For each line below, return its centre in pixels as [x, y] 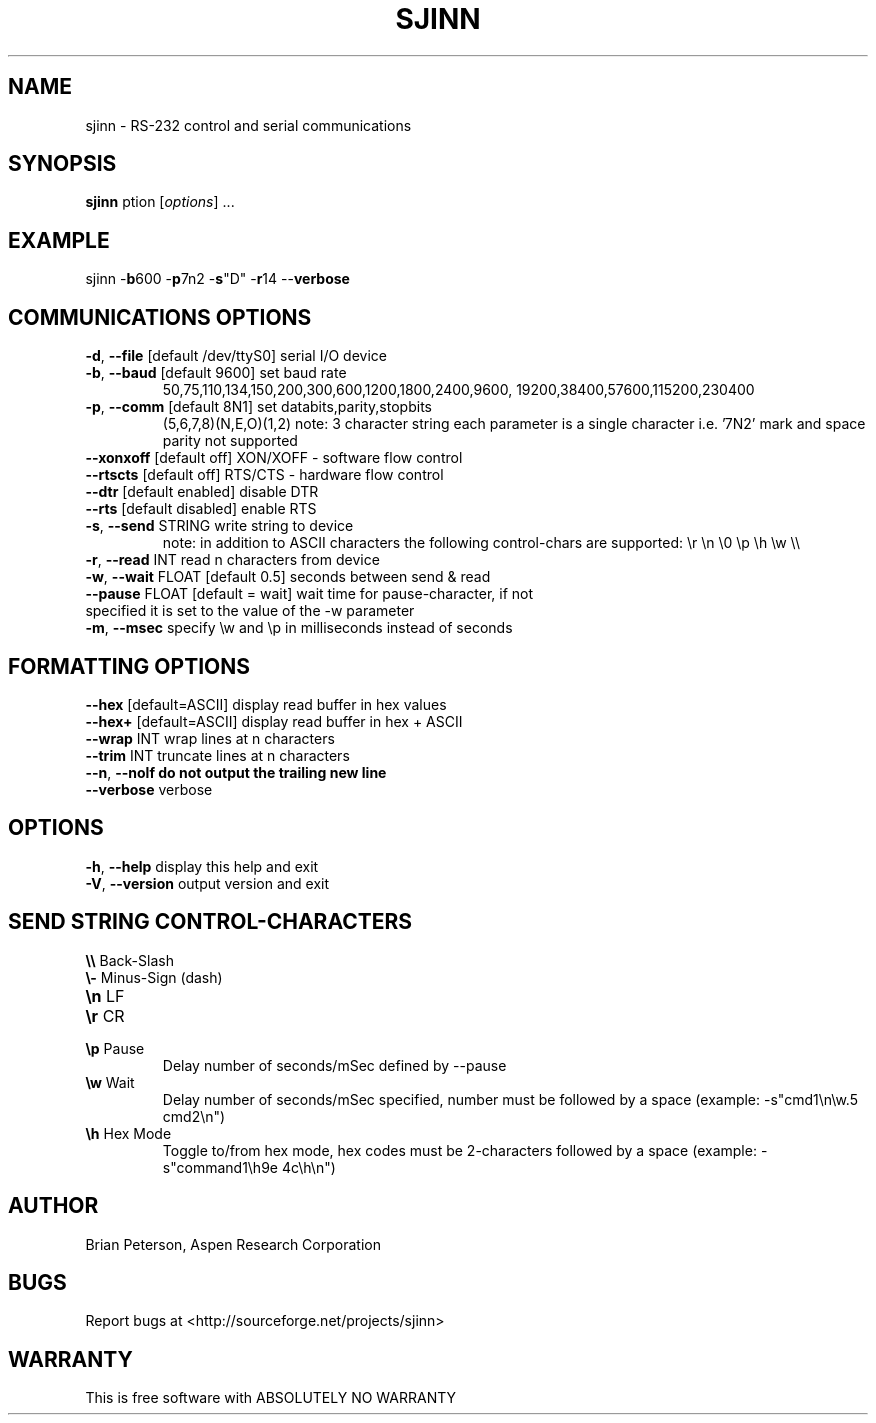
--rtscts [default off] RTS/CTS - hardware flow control [264, 475]
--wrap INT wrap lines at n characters [210, 738]
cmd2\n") [194, 1116]
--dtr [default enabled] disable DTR [202, 492]
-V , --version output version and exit [207, 883]
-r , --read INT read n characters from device [232, 560]
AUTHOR [53, 1206]
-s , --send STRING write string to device [219, 526]
